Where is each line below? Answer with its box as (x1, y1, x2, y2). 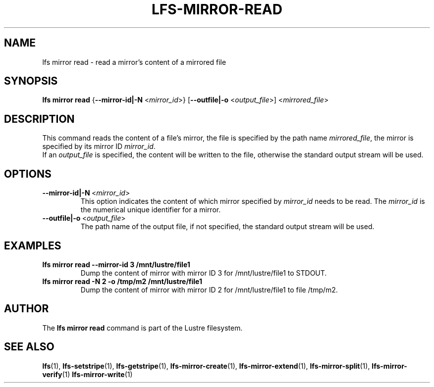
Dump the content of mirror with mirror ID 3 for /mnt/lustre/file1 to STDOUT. (80, 268, 327, 277)
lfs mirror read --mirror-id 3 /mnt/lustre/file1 (42, 260, 190, 269)
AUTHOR (4, 302, 49, 315)
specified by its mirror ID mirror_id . (42, 142, 156, 151)
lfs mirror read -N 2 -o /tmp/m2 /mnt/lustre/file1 (42, 277, 203, 286)
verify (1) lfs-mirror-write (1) (42, 370, 133, 379)
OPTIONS (4, 167, 52, 180)
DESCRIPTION (4, 112, 75, 125)
